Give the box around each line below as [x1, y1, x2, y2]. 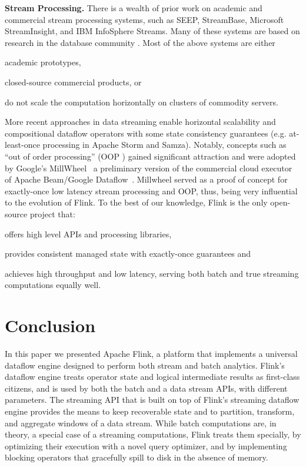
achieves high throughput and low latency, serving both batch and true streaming [5, 267, 299, 279]
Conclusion [5, 313, 96, 337]
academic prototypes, [5, 56, 81, 68]
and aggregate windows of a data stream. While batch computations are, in [5, 416, 277, 429]
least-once [5, 138, 40, 151]
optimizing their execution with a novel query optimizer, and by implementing [5, 439, 287, 452]
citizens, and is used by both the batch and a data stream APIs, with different [5, 382, 288, 394]
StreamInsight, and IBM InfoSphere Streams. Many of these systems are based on [5, 25, 300, 37]
